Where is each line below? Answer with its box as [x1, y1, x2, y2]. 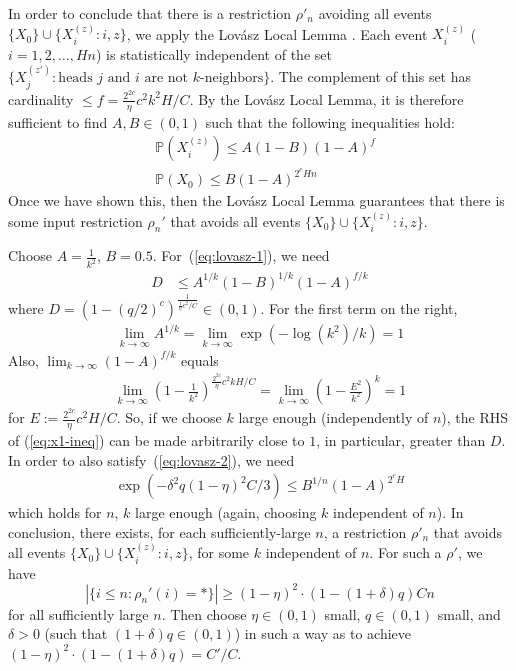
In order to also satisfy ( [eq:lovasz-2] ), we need [8, 449, 295, 470]
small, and [437, 603, 501, 624]
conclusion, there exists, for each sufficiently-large [8, 521, 311, 542]
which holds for [8, 502, 102, 523]
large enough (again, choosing [135, 502, 317, 523]
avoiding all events [318, 3, 432, 23]
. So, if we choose [116, 407, 222, 428]
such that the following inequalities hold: [205, 111, 455, 132]
